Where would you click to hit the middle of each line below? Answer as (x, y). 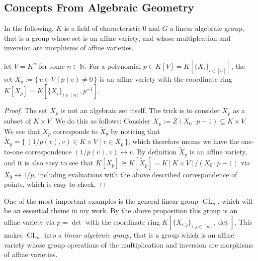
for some (52, 65)
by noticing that (135, 131)
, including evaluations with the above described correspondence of (135, 174)
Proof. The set (26, 110)
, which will (235, 200)
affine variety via (29, 221)
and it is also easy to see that (49, 162)
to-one (14, 152)
